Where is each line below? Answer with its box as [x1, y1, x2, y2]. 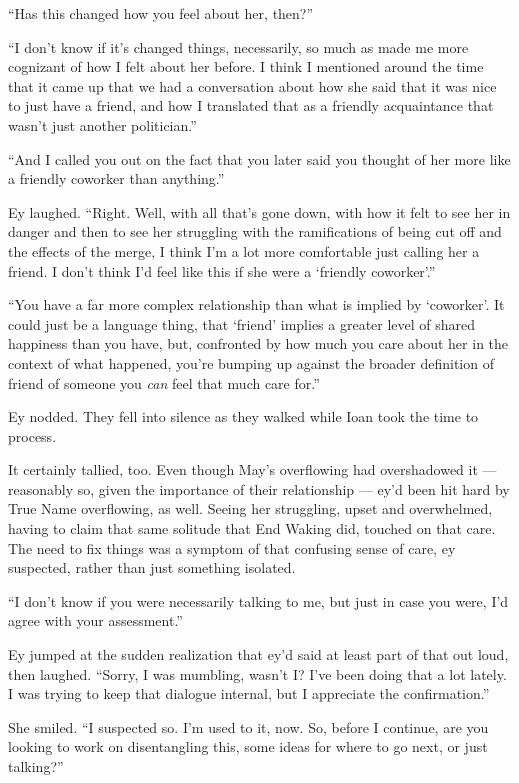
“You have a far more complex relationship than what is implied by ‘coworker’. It [8, 294, 505, 315]
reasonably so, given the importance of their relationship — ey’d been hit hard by [8, 478, 510, 499]
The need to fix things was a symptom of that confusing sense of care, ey [8, 537, 456, 558]
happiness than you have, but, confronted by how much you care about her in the [8, 333, 509, 354]
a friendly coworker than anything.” [8, 168, 225, 189]
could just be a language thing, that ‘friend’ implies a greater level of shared [8, 313, 476, 334]
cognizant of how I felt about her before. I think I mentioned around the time [8, 56, 484, 77]
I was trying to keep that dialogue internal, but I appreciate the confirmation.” [8, 683, 490, 704]
